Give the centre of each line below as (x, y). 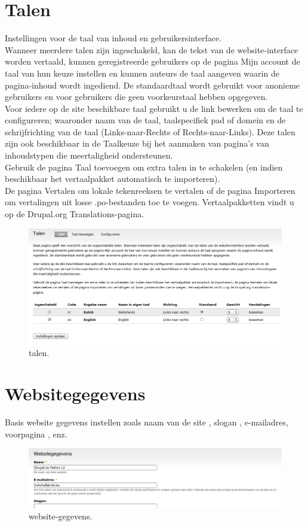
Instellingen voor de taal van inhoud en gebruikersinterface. (113, 38)
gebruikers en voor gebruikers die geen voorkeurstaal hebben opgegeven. (136, 97)
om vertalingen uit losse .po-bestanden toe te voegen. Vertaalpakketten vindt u (150, 202)
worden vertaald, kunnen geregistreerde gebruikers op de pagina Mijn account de (153, 61)
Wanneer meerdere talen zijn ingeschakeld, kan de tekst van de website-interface (152, 49)
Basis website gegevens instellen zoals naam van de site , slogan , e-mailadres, (147, 422)
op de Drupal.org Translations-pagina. (75, 214)
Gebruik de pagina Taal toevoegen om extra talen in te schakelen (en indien (144, 167)
